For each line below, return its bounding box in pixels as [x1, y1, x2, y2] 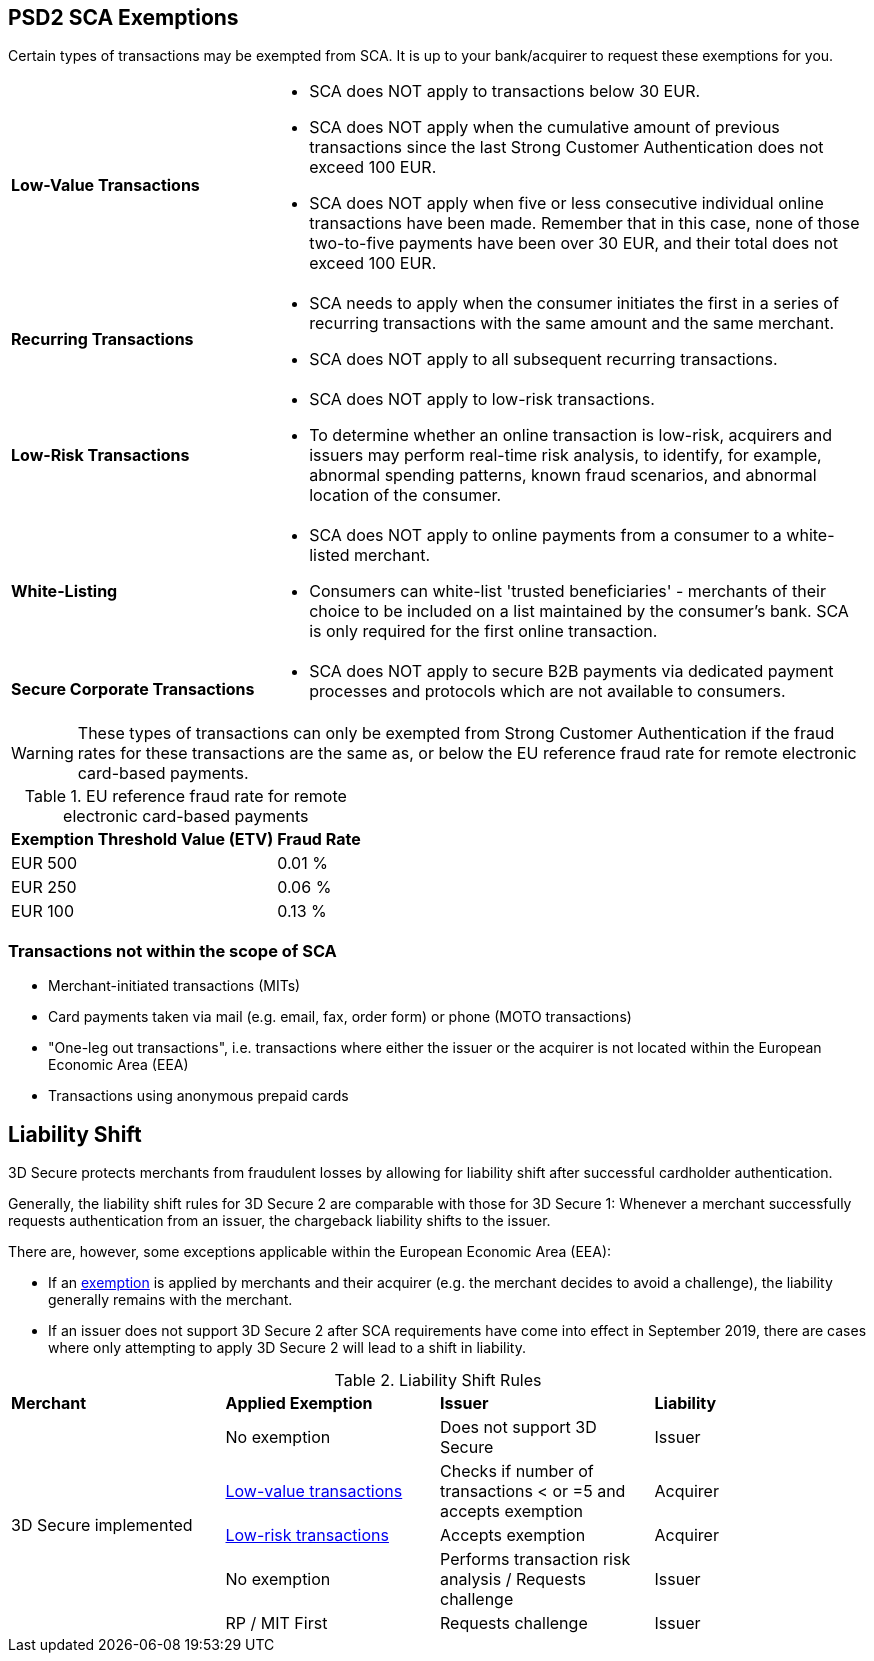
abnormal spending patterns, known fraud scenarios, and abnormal [309, 465, 817, 486]
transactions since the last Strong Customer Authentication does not [309, 137, 824, 158]
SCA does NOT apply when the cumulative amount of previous [309, 117, 780, 138]
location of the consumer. [309, 485, 502, 506]
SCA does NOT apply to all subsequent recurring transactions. [309, 349, 778, 370]
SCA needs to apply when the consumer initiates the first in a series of [309, 293, 839, 314]
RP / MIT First [225, 1613, 328, 1634]
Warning [11, 743, 74, 764]
